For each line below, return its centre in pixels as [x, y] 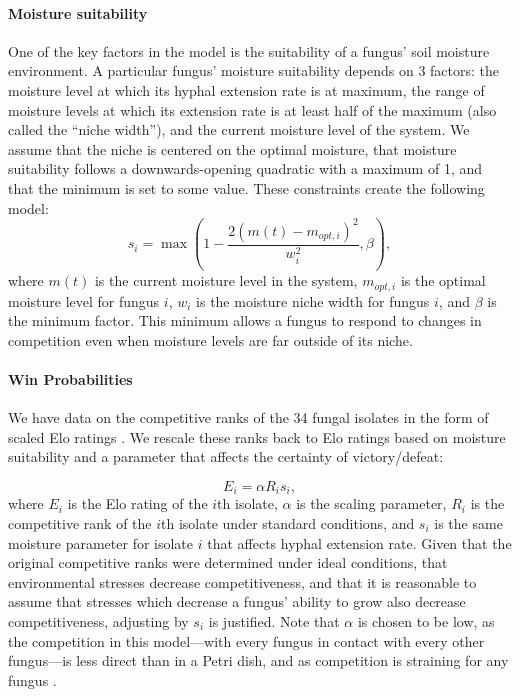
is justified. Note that [274, 620]
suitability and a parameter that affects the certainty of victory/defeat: [226, 456]
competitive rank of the [80, 522]
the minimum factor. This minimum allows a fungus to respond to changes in [245, 320]
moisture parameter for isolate [101, 542]
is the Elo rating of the [137, 503]
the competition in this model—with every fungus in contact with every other [246, 640]
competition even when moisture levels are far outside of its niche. [210, 339]
